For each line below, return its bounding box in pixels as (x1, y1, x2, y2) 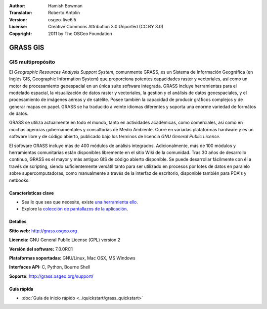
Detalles (9, 218, 27, 225)
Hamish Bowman (48, 3, 83, 8)
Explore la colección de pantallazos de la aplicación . (21, 206, 128, 212)
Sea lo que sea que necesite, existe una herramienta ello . (21, 199, 138, 205)
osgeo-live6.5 (48, 16, 77, 22)
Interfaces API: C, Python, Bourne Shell (9, 264, 90, 270)
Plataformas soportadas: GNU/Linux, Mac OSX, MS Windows (9, 255, 135, 261)
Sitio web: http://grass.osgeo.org (9, 228, 77, 234)
